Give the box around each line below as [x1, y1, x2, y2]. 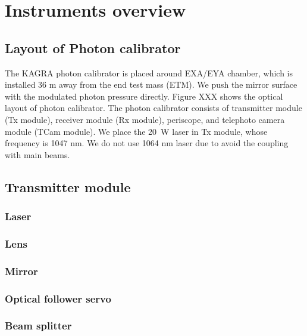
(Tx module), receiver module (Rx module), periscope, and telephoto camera [5, 113, 285, 125]
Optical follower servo [5, 291, 111, 306]
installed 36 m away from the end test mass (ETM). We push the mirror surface [5, 78, 297, 91]
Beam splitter [5, 318, 72, 333]
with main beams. [5, 148, 70, 161]
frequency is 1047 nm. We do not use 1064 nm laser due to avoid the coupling [5, 137, 289, 149]
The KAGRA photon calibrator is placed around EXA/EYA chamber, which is [5, 66, 293, 79]
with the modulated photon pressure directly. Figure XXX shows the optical [5, 90, 283, 102]
